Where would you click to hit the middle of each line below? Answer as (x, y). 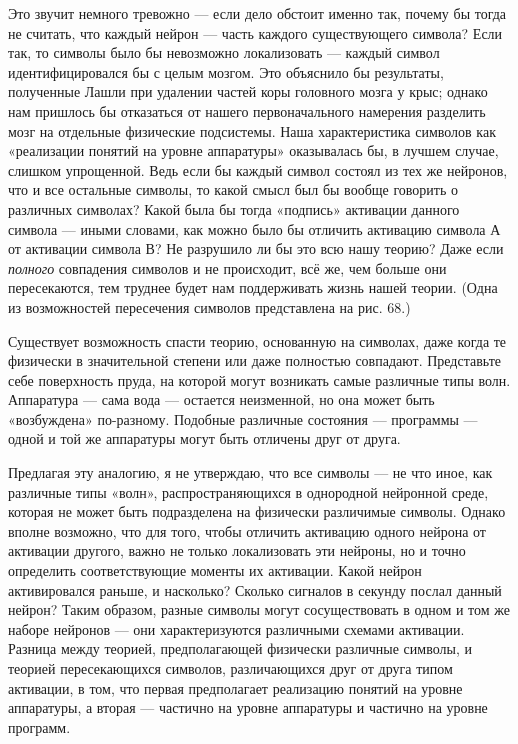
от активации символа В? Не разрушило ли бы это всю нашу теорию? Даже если (256, 248)
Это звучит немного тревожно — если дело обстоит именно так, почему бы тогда (257, 13)
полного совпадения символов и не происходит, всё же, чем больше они (227, 267)
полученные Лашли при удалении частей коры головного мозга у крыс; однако (248, 91)
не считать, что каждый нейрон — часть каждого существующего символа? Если (255, 32)
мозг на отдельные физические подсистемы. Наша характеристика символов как (252, 130)
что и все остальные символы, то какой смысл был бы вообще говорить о (233, 189)
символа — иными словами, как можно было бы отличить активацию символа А (254, 228)
